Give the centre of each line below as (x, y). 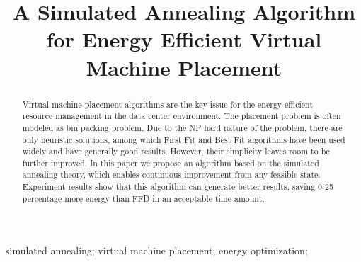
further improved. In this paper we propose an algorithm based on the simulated (171, 163)
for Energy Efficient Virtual (184, 39)
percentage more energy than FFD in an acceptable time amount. (143, 198)
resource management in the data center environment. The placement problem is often (182, 116)
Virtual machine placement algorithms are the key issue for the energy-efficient (168, 104)
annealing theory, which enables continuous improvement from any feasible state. (171, 175)
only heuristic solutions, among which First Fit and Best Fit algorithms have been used (184, 139)
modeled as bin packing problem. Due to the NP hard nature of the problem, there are (182, 127)
